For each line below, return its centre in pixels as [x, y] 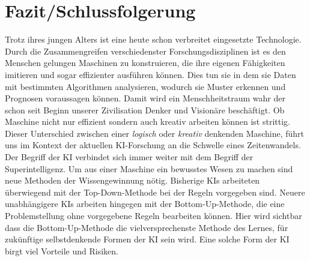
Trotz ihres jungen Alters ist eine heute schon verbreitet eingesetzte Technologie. [153, 39]
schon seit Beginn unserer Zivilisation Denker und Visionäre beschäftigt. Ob [145, 109]
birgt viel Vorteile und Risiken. [62, 250]
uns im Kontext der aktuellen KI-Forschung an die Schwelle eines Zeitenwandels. [153, 145]
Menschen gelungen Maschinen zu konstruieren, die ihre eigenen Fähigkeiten [145, 63]
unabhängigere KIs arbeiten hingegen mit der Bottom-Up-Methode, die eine [145, 204]
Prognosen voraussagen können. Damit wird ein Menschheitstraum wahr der [145, 98]
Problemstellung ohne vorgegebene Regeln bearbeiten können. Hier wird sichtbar [153, 216]
